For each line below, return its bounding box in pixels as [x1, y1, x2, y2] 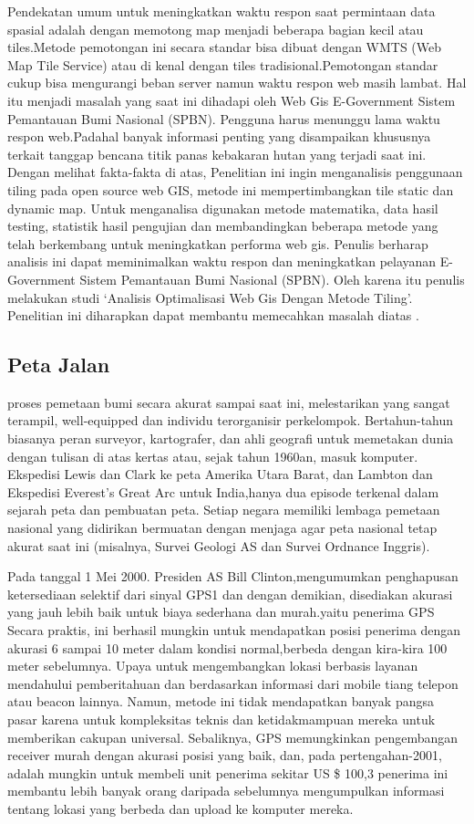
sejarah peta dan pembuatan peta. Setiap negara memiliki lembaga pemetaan [7, 500, 440, 519]
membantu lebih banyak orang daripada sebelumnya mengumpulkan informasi [7, 781, 445, 800]
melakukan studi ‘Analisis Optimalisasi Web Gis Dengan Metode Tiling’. [7, 287, 413, 307]
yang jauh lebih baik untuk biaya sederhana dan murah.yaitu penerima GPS [7, 602, 435, 621]
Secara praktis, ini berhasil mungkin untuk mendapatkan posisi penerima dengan [7, 621, 461, 640]
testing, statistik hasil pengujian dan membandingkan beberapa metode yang [7, 216, 438, 235]
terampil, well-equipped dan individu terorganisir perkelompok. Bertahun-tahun [7, 411, 454, 430]
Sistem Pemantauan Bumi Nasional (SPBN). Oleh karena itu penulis [79, 269, 465, 288]
